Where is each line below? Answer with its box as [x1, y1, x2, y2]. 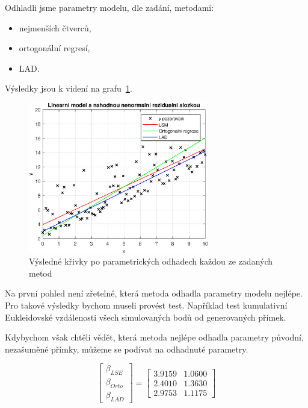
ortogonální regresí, [19, 42, 90, 54]
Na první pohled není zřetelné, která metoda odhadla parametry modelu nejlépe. [5, 287, 303, 300]
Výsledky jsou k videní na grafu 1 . [5, 82, 132, 95]
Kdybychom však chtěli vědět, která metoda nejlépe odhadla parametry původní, [5, 331, 304, 344]
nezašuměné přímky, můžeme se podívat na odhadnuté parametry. [5, 342, 248, 355]
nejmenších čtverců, [19, 21, 91, 34]
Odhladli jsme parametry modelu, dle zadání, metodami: [5, 1, 214, 13]
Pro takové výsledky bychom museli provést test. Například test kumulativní [5, 299, 288, 312]
